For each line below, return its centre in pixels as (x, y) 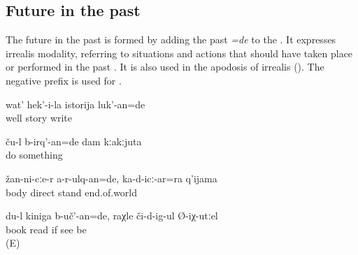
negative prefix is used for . (64, 80)
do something (34, 155)
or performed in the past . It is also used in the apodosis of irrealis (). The (165, 67)
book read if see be (46, 229)
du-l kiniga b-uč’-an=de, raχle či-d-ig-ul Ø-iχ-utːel (112, 216)
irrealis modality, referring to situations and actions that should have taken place (179, 53)
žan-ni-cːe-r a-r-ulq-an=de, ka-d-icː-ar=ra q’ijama (112, 178)
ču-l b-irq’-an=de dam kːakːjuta (74, 141)
